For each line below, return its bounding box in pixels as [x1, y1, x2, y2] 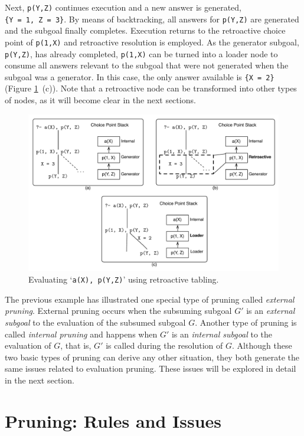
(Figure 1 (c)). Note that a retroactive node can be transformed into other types [5, 82, 297, 94]
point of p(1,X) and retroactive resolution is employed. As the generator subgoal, [5, 35, 299, 48]
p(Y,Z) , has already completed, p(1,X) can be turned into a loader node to [5, 47, 278, 60]
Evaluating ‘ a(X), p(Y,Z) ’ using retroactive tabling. [28, 273, 219, 286]
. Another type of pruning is [195, 316, 297, 328]
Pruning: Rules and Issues [5, 408, 222, 432]
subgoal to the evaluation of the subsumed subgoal [5, 316, 186, 328]
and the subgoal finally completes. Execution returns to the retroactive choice [5, 24, 286, 37]
